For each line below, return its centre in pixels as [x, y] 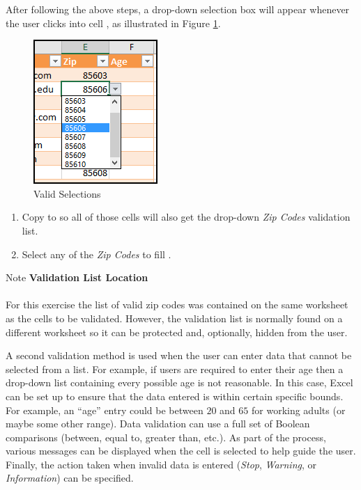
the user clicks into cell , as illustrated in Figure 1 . [113, 23]
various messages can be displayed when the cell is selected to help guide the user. [181, 451]
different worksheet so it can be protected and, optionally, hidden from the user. [177, 332]
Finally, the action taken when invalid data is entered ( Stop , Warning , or [161, 464]
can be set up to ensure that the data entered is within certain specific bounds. [175, 396]
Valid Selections [67, 193]
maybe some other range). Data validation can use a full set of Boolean [158, 424]
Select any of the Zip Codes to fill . [97, 254]
